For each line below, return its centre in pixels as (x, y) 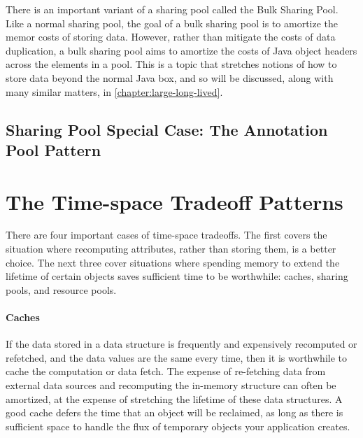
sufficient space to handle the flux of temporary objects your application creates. (178, 426)
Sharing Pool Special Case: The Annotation (167, 129)
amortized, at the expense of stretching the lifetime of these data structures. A (174, 398)
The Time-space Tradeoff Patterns (175, 201)
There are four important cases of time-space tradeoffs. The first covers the (166, 235)
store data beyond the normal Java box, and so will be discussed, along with (170, 77)
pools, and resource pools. (61, 289)
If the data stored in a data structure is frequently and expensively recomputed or (181, 344)
